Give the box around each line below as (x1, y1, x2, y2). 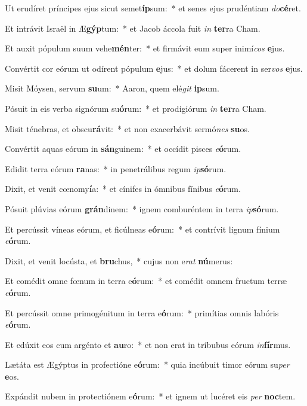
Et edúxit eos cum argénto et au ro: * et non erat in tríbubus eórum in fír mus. (5, 338, 291, 350)
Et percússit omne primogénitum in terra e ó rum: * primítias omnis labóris (5, 306, 279, 319)
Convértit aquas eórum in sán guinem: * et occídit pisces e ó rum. (5, 142, 241, 155)
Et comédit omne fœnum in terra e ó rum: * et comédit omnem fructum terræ (5, 274, 287, 287)
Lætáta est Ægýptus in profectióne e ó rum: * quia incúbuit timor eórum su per (5, 358, 290, 371)
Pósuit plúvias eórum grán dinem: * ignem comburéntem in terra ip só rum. (5, 202, 279, 215)
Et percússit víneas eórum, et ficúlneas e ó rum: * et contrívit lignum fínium (5, 222, 280, 235)
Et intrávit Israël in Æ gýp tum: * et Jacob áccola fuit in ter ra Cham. (5, 22, 261, 34)
